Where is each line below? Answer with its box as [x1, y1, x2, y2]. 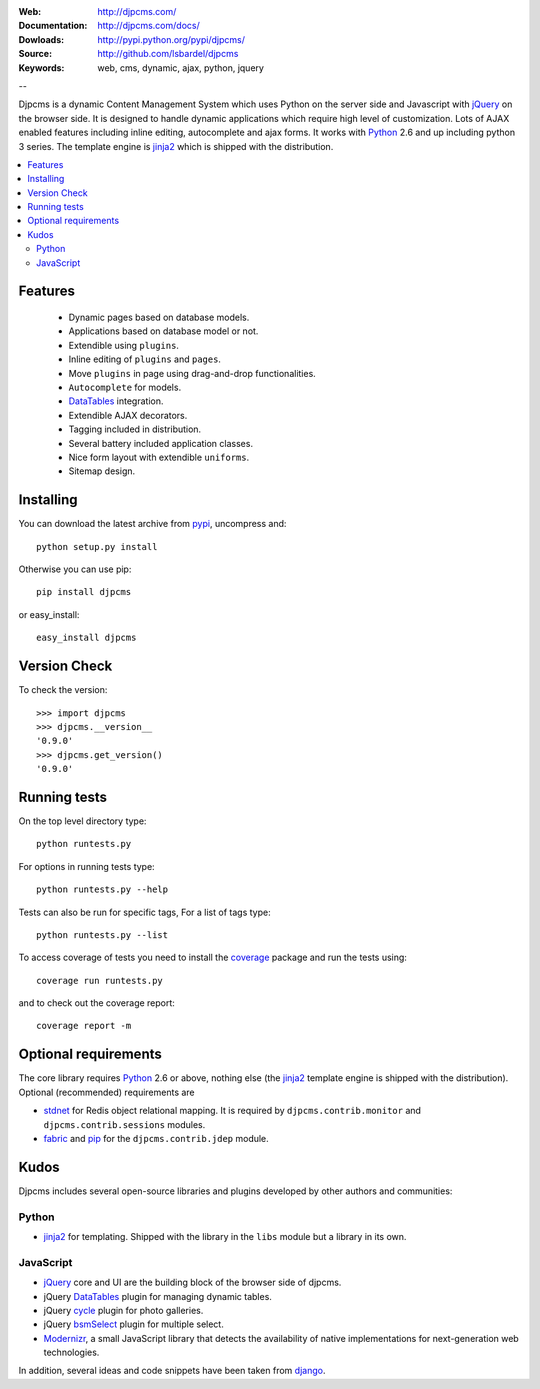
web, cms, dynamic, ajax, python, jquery [97, 61, 265, 74]
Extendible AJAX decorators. [68, 409, 188, 421]
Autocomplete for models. [68, 381, 182, 393]
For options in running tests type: [18, 860, 155, 872]
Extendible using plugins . [68, 339, 180, 351]
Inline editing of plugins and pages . [68, 353, 222, 365]
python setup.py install [36, 541, 158, 552]
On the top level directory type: [18, 815, 147, 827]
